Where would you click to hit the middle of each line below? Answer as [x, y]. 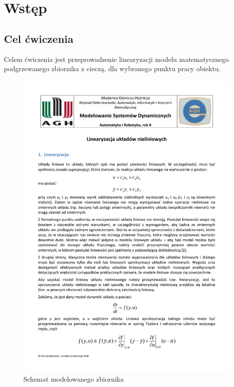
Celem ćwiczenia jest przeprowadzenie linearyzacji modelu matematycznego [117, 59]
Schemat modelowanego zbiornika [74, 379]
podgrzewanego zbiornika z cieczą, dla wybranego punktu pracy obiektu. [112, 68]
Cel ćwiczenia [39, 38]
